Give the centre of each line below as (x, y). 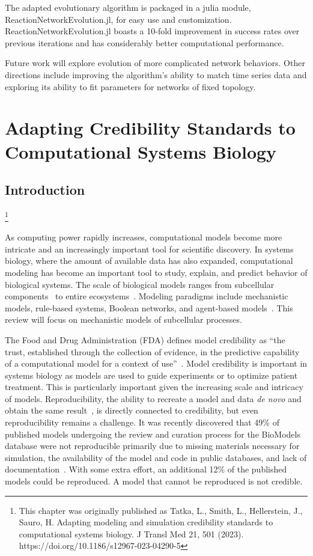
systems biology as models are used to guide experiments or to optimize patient (151, 375)
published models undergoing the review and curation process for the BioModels (153, 434)
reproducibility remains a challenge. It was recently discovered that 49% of (142, 422)
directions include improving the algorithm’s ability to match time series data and (156, 74)
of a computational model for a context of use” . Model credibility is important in (156, 363)
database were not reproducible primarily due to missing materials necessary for (152, 446)
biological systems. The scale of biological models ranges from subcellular (140, 284)
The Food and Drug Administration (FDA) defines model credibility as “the (145, 339)
